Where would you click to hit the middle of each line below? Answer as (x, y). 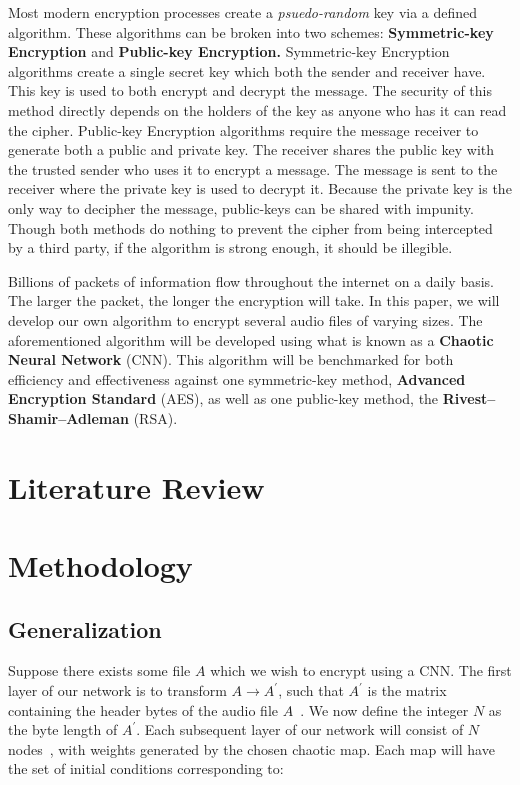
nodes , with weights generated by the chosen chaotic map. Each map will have (251, 748)
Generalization (85, 628)
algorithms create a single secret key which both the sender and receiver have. (247, 70)
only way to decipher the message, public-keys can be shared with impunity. (241, 207)
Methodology (100, 565)
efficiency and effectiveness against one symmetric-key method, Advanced (237, 378)
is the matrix (407, 690)
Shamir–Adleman (68, 417)
